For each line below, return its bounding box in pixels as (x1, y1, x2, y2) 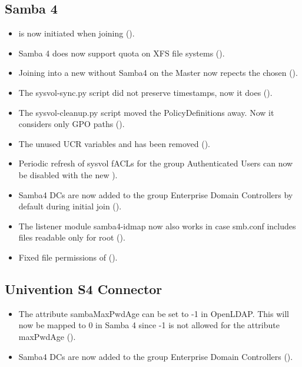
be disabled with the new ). (18, 168, 118, 181)
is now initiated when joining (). (18, 27, 135, 39)
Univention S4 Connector (5, 279, 162, 298)
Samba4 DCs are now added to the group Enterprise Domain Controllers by (18, 188, 293, 201)
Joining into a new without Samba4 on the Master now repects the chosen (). (18, 66, 298, 79)
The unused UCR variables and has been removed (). (18, 137, 211, 149)
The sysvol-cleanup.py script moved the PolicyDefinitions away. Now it (18, 106, 274, 118)
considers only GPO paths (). (18, 118, 125, 130)
